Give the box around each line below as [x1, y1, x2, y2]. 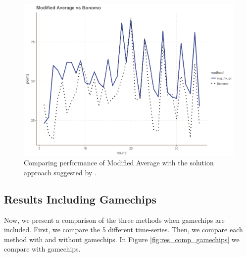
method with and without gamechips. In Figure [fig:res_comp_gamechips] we [4, 234, 240, 244]
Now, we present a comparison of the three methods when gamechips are [4, 214, 225, 225]
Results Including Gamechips [4, 191, 156, 206]
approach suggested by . [24, 167, 97, 177]
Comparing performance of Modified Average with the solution [24, 157, 214, 168]
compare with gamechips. [4, 244, 81, 254]
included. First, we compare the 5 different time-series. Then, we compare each [4, 224, 243, 235]
